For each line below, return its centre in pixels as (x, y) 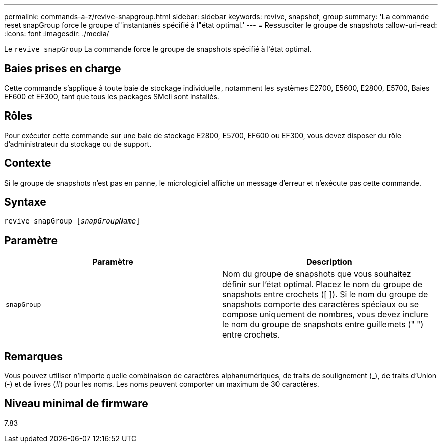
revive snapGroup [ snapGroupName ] (72, 221)
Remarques (34, 356)
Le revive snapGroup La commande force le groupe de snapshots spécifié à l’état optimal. (158, 49)
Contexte (28, 163)
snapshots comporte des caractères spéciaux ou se (321, 304)
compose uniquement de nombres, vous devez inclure (325, 315)
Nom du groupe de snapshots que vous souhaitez (317, 274)
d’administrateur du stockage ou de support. (78, 144)
